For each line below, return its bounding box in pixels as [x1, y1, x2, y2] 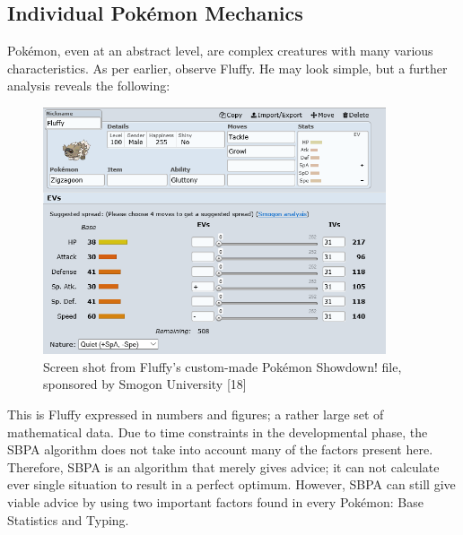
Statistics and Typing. [7, 510, 129, 529]
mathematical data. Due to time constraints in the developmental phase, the [7, 422, 428, 441]
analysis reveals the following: [7, 76, 170, 95]
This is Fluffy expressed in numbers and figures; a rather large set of [7, 404, 384, 423]
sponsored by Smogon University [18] [43, 375, 247, 393]
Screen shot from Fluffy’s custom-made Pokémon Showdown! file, [43, 357, 402, 375]
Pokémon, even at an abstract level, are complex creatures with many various [7, 41, 433, 60]
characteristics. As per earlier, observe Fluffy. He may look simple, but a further [7, 58, 448, 77]
